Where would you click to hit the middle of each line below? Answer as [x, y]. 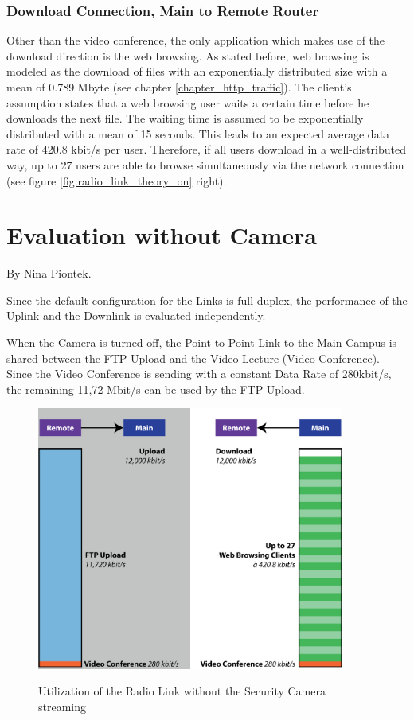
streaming [62, 706]
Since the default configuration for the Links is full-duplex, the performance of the [207, 300]
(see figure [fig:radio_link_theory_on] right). [117, 180]
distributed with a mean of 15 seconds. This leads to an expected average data [198, 133]
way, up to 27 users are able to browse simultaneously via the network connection [205, 164]
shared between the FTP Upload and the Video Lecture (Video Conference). [193, 358]
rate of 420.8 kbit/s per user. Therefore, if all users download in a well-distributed [206, 149]
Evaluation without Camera [162, 235]
